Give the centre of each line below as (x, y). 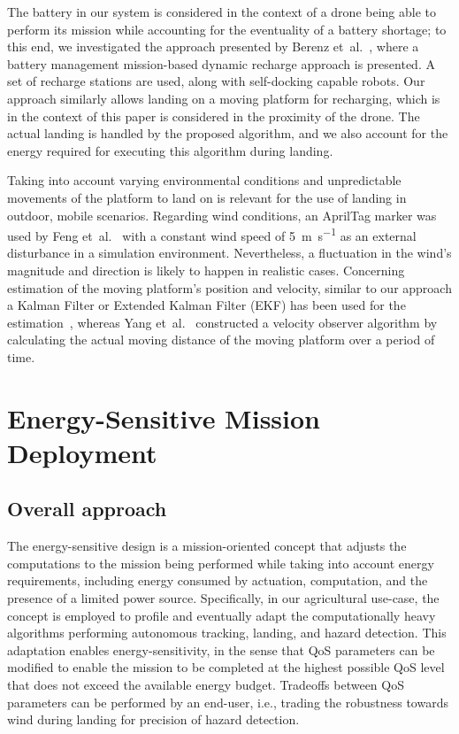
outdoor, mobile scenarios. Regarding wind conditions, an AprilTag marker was (222, 215)
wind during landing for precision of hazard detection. (153, 719)
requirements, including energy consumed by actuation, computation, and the (218, 580)
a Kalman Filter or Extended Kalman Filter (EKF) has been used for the (207, 305)
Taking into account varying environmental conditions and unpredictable (204, 180)
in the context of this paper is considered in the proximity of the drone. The (214, 116)
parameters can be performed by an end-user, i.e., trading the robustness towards (228, 702)
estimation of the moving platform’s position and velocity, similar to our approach (229, 287)
